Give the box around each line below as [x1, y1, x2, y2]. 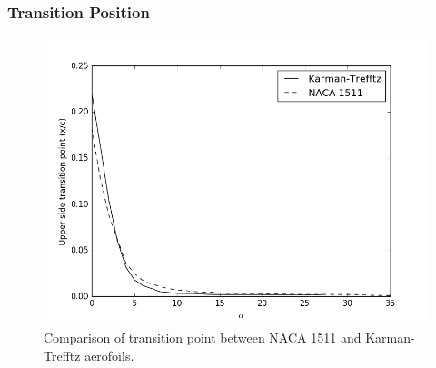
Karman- [365, 328, 415, 347]
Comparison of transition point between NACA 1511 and [44, 328, 362, 347]
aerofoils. [84, 345, 134, 364]
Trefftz [44, 345, 81, 364]
